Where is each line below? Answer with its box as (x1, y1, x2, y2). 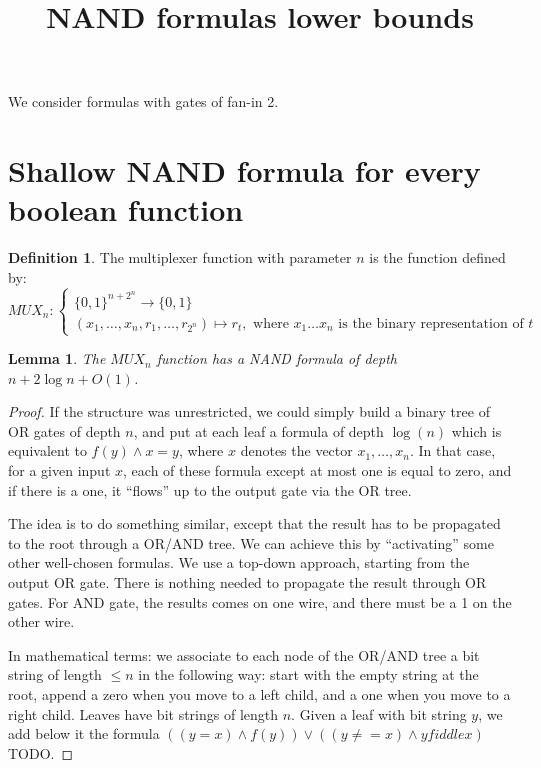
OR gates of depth (8, 420, 121, 441)
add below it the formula (8, 723, 160, 744)
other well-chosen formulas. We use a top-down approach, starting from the (8, 552, 470, 573)
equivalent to (8, 440, 87, 461)
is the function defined (369, 247, 506, 268)
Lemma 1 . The (8, 348, 106, 369)
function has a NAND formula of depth (156, 348, 397, 369)
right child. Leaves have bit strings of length (8, 703, 279, 724)
